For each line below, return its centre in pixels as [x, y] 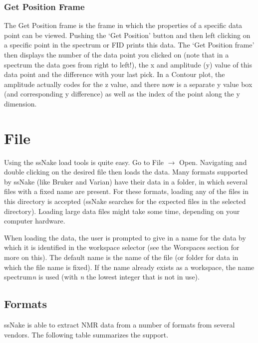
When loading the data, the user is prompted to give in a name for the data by [125, 237]
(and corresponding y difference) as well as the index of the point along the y [122, 94]
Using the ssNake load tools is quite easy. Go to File [84, 162]
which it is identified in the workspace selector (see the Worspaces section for [122, 247]
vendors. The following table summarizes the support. [86, 334]
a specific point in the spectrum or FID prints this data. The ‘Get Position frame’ [129, 45]
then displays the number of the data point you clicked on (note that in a [117, 54]
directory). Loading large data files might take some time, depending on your [122, 211]
